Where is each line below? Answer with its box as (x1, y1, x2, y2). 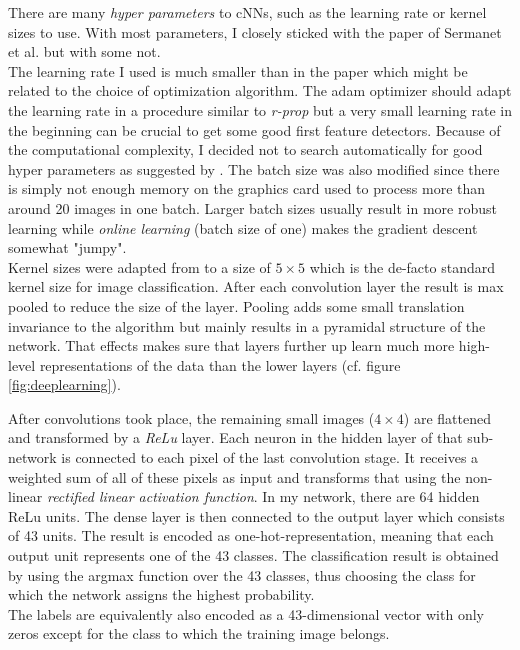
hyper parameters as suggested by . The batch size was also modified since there (8, 158, 500, 179)
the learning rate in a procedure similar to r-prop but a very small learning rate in (8, 99, 512, 120)
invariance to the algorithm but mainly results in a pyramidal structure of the (8, 315, 486, 336)
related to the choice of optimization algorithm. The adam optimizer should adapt (8, 80, 512, 101)
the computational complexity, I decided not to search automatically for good (8, 139, 483, 160)
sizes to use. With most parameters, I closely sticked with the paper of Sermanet (8, 21, 502, 42)
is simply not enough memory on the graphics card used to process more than (8, 178, 486, 199)
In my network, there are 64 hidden (262, 486, 480, 507)
